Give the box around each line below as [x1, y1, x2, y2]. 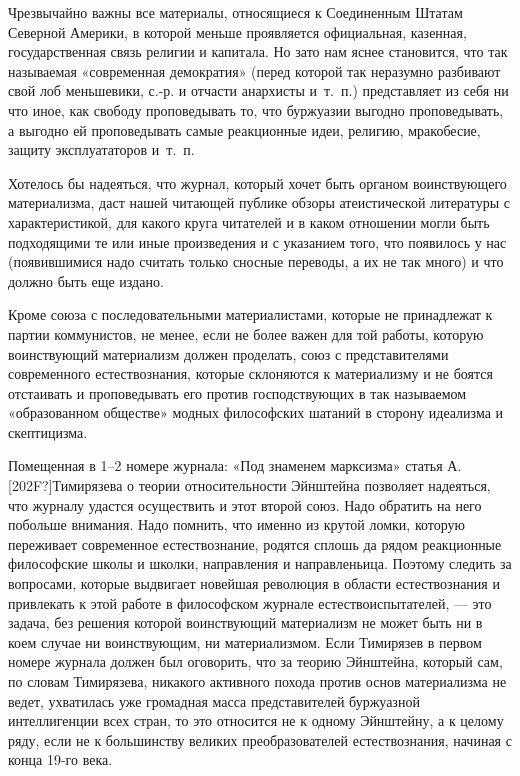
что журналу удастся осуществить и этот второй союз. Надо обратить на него [8, 494, 482, 515]
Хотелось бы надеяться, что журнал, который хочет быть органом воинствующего [8, 172, 507, 193]
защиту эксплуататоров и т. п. [8, 139, 195, 160]
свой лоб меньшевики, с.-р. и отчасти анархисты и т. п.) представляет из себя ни [8, 80, 509, 101]
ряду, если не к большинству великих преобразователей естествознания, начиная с [8, 729, 512, 750]
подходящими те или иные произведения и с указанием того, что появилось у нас [8, 231, 507, 252]
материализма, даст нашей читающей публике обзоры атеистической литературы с [8, 192, 510, 213]
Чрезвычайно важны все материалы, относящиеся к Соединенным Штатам [8, 2, 463, 22]
